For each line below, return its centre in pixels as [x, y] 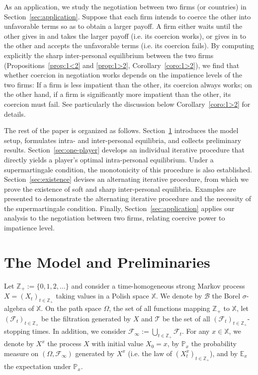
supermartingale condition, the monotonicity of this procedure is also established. [128, 169]
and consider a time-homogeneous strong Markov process [158, 285]
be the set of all [186, 318]
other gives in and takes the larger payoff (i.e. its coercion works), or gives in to [125, 36]
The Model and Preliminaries [107, 262]
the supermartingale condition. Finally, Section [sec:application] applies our [119, 208]
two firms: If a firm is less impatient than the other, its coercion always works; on [128, 84]
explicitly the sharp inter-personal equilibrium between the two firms [109, 55]
